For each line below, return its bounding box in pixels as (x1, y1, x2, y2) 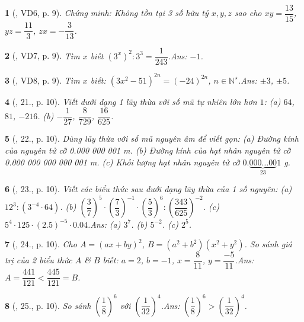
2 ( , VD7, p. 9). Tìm (5, 49, 80, 62)
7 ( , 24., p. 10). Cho (5, 238, 77, 250)
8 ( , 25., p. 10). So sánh (5, 299, 91, 311)
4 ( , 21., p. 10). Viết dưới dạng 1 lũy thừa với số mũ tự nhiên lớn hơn (5, 95, 257, 107)
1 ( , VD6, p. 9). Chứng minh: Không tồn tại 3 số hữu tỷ (5, 7, 209, 19)
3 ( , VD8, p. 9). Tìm (5, 74, 80, 86)
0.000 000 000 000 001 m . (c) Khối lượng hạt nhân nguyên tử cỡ (5, 155, 240, 168)
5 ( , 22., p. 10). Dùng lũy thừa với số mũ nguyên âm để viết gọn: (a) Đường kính (5, 132, 299, 145)
